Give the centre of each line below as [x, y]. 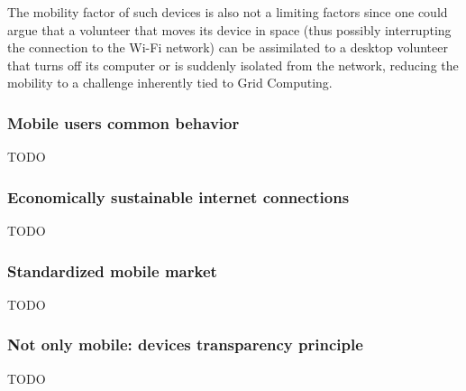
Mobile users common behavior [123, 122]
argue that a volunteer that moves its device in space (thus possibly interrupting [229, 29]
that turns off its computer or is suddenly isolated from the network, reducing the [233, 65]
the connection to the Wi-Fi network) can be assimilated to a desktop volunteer [228, 47]
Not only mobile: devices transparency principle [185, 344]
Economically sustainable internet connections [178, 196]
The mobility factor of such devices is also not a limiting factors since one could [228, 12]
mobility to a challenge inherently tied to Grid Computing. [170, 83]
